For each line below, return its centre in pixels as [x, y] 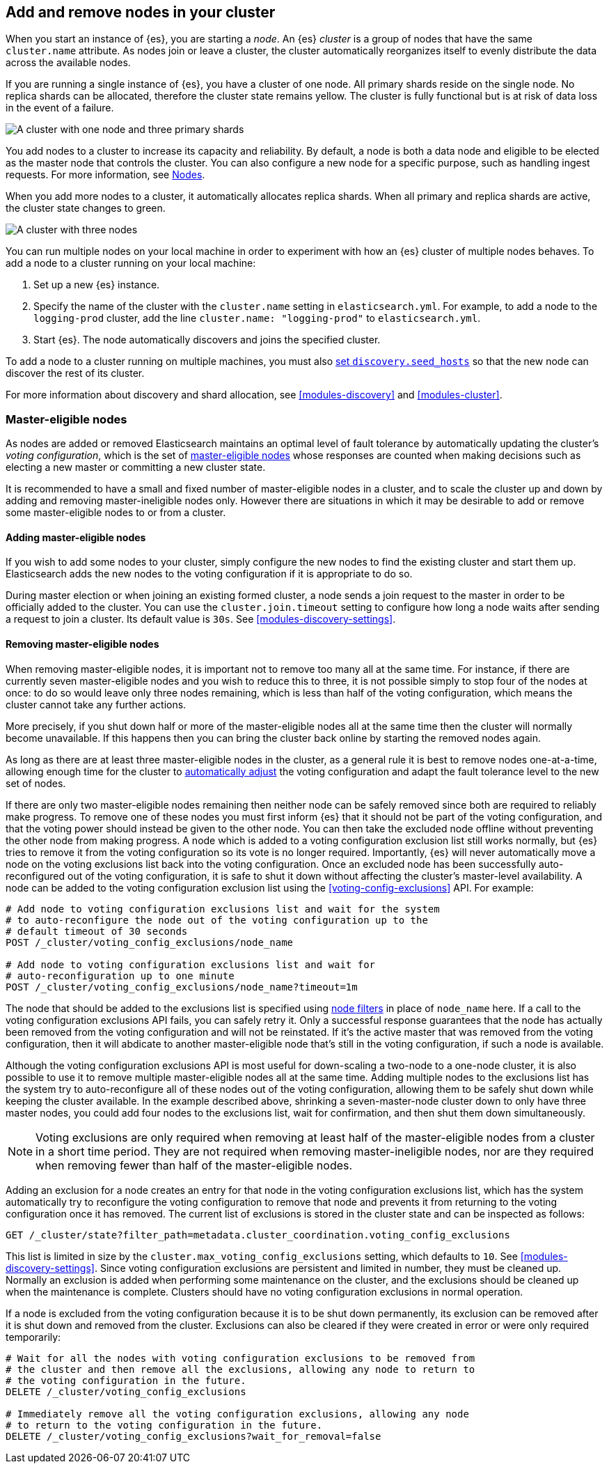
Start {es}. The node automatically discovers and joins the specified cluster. [207, 340]
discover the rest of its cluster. [75, 373]
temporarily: [33, 1337]
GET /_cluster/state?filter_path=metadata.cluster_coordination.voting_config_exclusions [258, 1235]
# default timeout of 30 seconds [97, 931]
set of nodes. [36, 783]
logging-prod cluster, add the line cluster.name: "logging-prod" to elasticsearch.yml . [257, 318]
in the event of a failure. [60, 108]
